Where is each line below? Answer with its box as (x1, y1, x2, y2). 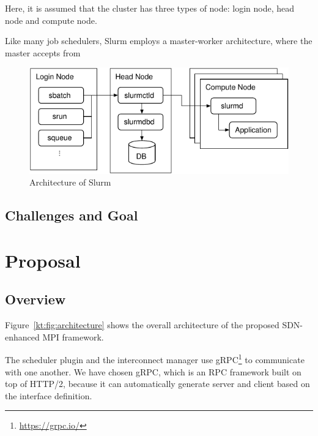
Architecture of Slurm (29, 176, 111, 189)
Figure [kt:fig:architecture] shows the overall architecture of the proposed (5, 318, 279, 331)
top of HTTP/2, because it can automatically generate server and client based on (5, 377, 310, 390)
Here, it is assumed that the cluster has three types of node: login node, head (5, 2, 295, 14)
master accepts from (5, 46, 81, 59)
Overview (5, 290, 66, 309)
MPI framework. (42, 330, 104, 343)
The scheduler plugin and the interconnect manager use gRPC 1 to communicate (5, 351, 305, 366)
